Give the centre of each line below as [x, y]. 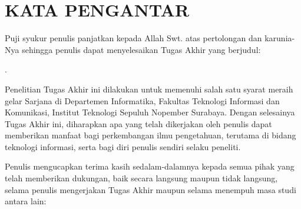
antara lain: [26, 201]
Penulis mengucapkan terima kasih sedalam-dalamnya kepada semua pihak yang [150, 166]
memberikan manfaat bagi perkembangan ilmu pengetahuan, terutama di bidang [150, 135]
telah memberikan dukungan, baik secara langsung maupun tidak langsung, [141, 178]
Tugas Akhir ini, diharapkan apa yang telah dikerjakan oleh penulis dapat [138, 123]
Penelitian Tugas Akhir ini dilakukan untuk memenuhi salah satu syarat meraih [149, 89]
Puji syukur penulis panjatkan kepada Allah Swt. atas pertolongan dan [133, 38]
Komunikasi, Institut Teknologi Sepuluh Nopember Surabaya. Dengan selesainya [150, 112]
